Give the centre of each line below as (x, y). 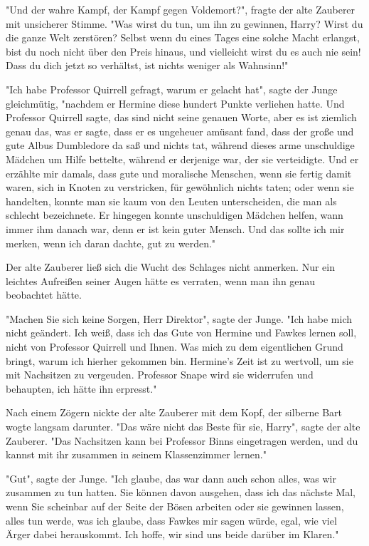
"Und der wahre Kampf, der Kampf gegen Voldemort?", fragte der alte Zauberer (181, 9)
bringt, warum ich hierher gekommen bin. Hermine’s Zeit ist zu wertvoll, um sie (180, 360)
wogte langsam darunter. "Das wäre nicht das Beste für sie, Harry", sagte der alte (183, 427)
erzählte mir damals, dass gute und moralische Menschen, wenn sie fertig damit (179, 173)
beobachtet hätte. (44, 295)
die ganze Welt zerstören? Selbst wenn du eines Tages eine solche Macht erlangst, (183, 37)
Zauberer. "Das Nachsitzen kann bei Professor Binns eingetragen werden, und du (182, 440)
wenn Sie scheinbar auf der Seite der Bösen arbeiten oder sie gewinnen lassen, (175, 506)
